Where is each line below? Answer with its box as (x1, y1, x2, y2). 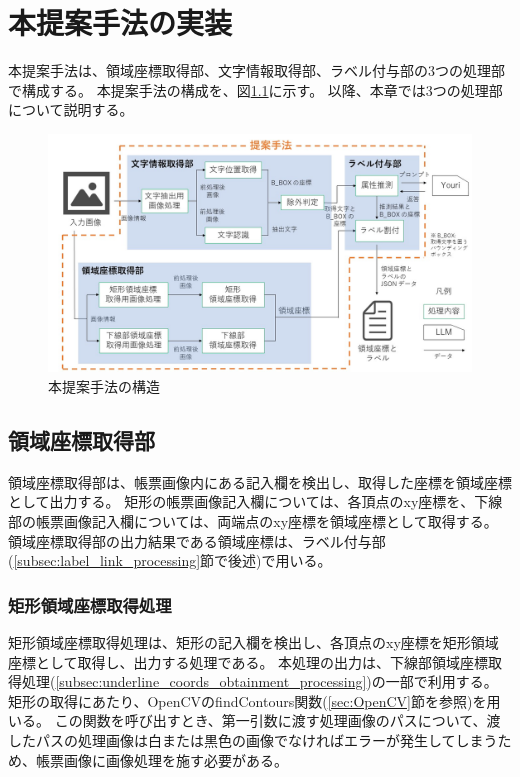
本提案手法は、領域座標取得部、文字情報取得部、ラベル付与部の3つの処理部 (8, 60, 505, 81)
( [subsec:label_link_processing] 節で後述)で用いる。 (8, 550, 332, 571)
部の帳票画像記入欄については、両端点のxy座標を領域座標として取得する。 (8, 510, 498, 531)
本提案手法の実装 (8, 2, 233, 43)
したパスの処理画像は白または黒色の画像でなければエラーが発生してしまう (8, 729, 498, 750)
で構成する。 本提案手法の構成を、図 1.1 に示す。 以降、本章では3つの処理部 (8, 79, 503, 100)
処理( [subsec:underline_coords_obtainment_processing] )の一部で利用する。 (21, 671, 498, 692)
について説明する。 (8, 99, 134, 120)
